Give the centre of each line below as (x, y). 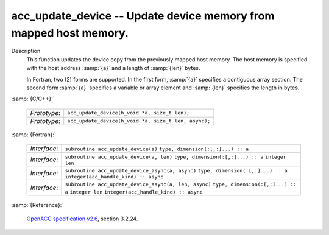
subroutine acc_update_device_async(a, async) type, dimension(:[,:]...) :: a (176, 171)
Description (26, 51)
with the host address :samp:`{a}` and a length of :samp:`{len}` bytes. (113, 68)
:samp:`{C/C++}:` (33, 99)
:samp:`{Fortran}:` (34, 135)
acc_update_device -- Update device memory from (143, 16)
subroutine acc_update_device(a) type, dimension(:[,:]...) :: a (157, 149)
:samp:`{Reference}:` (37, 205)
